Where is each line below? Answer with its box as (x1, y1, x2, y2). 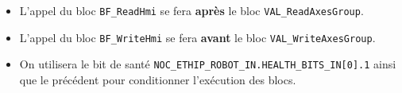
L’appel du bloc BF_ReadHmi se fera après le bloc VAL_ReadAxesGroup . (19, 2, 364, 18)
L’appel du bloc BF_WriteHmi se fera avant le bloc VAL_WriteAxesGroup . (19, 29, 376, 45)
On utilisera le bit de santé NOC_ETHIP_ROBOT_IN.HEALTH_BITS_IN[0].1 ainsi (19, 56, 396, 72)
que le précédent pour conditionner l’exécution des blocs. (19, 71, 296, 87)
